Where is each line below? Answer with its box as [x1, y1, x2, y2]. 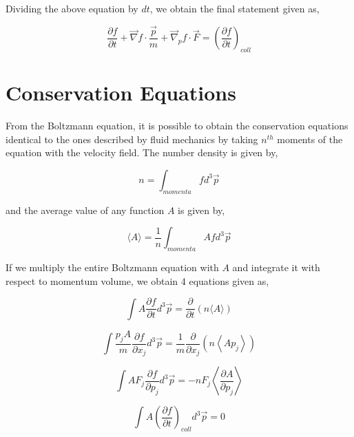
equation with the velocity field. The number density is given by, [6, 145, 278, 160]
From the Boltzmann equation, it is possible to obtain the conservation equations [6, 118, 348, 133]
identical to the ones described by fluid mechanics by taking [6, 131, 258, 146]
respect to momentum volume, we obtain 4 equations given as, [6, 273, 269, 288]
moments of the [277, 131, 343, 146]
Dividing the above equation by [6, 1, 138, 15]
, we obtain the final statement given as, [149, 1, 320, 15]
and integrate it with [232, 260, 320, 275]
